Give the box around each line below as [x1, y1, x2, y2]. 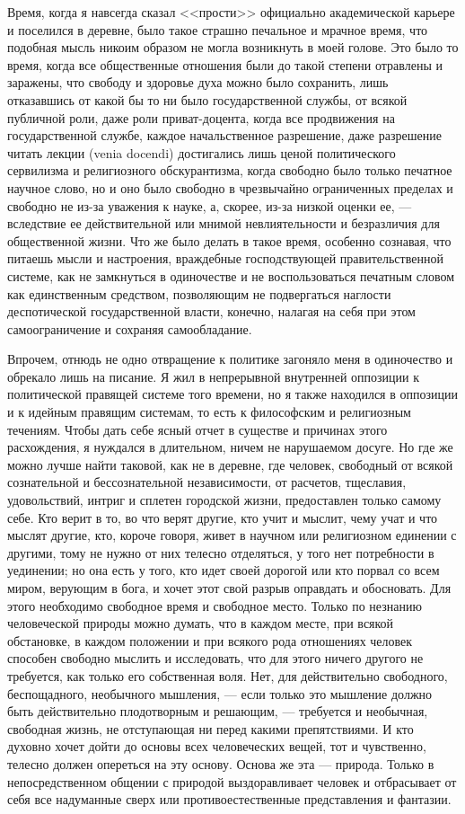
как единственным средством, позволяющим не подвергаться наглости [7, 284, 391, 303]
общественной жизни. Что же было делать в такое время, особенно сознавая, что [7, 231, 452, 250]
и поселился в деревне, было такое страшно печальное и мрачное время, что [7, 20, 428, 39]
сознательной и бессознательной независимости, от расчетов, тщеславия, [7, 473, 407, 491]
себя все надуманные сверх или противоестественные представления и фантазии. [7, 790, 452, 809]
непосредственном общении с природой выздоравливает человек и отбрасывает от [7, 772, 457, 791]
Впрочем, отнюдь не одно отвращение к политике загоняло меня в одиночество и [7, 349, 453, 368]
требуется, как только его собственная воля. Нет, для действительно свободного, [7, 666, 448, 685]
